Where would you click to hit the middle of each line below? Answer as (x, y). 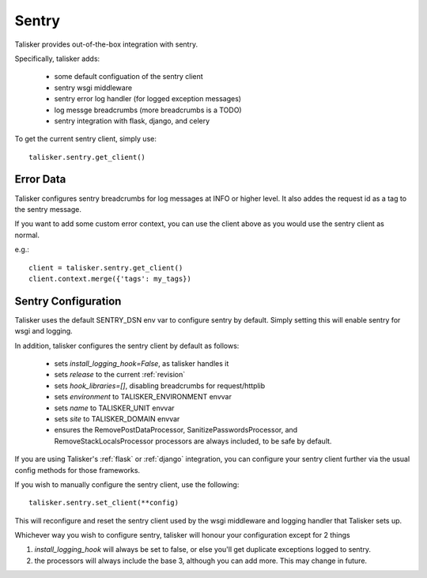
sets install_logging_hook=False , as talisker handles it (142, 363)
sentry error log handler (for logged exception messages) (147, 99)
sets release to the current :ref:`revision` (120, 375)
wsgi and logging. (43, 331)
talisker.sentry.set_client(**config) (104, 503)
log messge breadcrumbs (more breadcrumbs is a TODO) (148, 110)
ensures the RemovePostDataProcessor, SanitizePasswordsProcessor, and (176, 430)
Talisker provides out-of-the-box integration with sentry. (106, 44)
